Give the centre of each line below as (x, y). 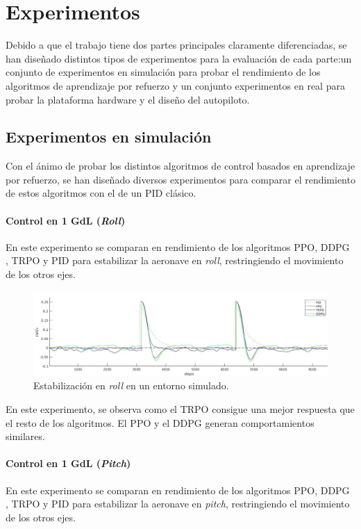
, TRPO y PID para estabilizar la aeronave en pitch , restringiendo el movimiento (178, 504)
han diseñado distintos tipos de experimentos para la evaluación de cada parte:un (179, 58)
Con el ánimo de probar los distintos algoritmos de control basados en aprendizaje (180, 166)
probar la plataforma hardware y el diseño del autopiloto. (128, 99)
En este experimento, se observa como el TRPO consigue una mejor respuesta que (180, 408)
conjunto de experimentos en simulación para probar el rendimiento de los (163, 72)
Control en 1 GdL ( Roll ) (66, 220)
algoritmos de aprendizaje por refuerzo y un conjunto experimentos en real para (175, 85)
